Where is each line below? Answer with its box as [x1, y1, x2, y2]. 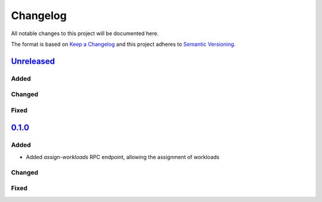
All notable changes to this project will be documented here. [11, 30, 159, 37]
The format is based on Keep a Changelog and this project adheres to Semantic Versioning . [11, 41, 236, 48]
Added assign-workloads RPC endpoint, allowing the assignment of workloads [26, 153, 220, 160]
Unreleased [11, 56, 55, 66]
